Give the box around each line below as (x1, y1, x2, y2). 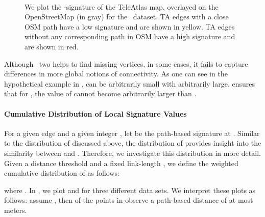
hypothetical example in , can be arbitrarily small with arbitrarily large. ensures (4, 78, 255, 89)
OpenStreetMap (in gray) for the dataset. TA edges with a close (25, 11, 229, 22)
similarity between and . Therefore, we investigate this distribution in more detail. (4, 147, 261, 158)
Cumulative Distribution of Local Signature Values (4, 108, 187, 119)
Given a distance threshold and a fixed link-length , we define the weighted (4, 157, 238, 168)
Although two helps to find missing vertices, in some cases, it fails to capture (4, 58, 248, 69)
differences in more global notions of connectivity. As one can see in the (4, 68, 228, 79)
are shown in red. (25, 41, 79, 51)
